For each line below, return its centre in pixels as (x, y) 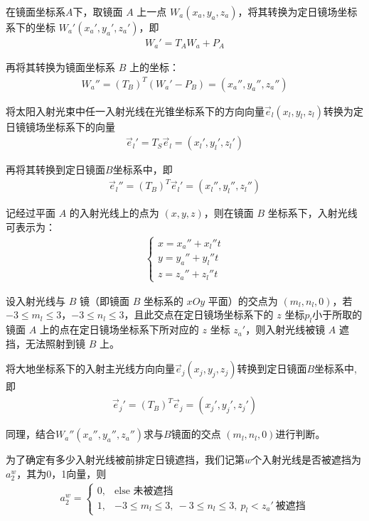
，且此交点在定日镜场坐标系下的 (199, 315)
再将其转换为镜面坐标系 (60, 67)
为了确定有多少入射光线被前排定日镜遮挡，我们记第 (125, 460)
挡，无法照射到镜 (46, 343)
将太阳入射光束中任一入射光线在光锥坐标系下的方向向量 (135, 111)
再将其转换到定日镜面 (55, 170)
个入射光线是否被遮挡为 (307, 460)
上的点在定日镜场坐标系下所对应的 (119, 329)
